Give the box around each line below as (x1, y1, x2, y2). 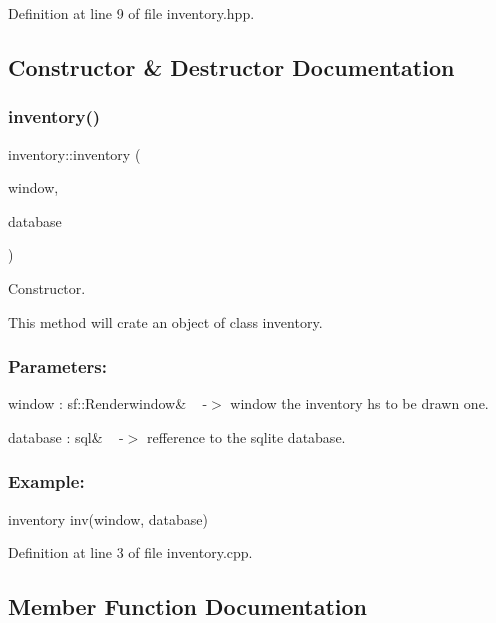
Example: (8, 469, 85, 494)
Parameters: (8, 354, 108, 379)
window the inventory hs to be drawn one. (230, 393, 489, 414)
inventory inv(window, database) (8, 508, 209, 529)
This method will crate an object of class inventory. (8, 311, 323, 332)
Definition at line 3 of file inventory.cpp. (8, 542, 253, 563)
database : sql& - (8, 426, 124, 447)
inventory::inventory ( (8, 143, 141, 164)
